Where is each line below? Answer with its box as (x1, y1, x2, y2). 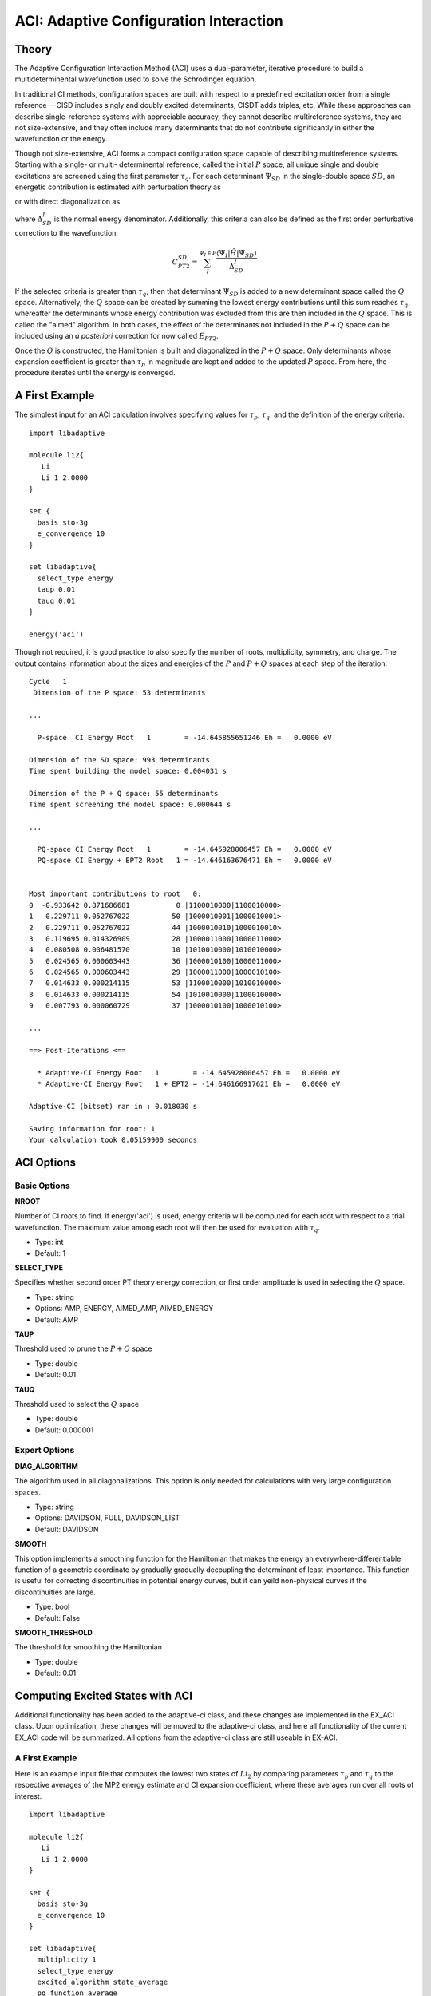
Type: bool (34, 1602, 70, 1612)
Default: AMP (34, 1314, 79, 1325)
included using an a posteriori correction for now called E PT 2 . (14, 331, 219, 343)
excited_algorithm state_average (37, 1977, 168, 1986)
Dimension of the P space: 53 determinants (33, 688, 207, 698)
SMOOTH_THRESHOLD (14, 1627, 93, 1637)
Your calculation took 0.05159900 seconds (29, 1135, 198, 1144)
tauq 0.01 (37, 596, 76, 605)
